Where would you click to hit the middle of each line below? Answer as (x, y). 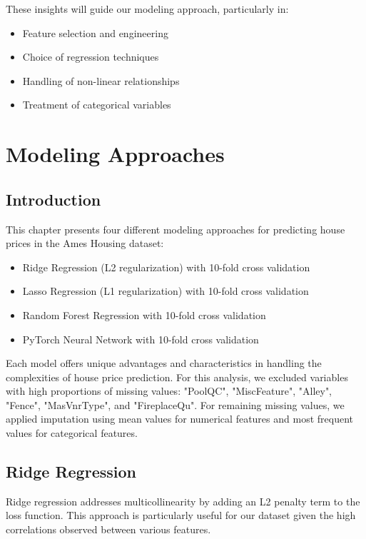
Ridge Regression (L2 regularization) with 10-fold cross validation (166, 267)
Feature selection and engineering (95, 32)
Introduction (54, 199)
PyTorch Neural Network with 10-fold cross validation (141, 339)
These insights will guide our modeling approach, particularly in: (147, 9)
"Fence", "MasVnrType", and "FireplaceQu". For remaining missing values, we (175, 404)
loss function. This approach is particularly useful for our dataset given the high (181, 515)
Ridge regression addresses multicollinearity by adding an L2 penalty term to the (183, 501)
